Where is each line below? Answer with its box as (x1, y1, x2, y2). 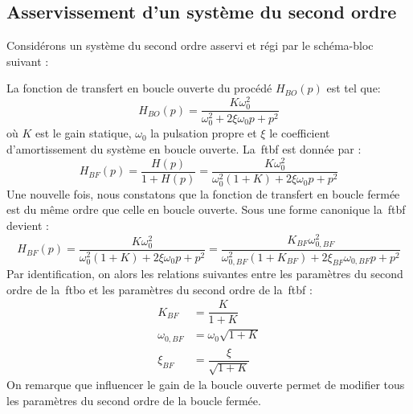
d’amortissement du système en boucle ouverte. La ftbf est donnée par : (6, 140, 362, 157)
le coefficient (269, 125, 330, 141)
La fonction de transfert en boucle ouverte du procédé (6, 80, 272, 96)
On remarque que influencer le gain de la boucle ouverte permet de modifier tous (6, 376, 405, 393)
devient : (6, 217, 49, 234)
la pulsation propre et (150, 125, 257, 141)
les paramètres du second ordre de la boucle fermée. (6, 391, 261, 408)
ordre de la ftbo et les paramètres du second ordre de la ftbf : (6, 281, 313, 297)
